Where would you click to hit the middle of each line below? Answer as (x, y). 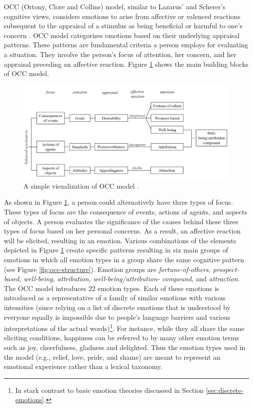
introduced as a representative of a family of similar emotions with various (115, 298)
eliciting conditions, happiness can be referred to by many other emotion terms (122, 338)
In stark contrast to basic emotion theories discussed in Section (109, 390)
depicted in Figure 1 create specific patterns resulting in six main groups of (116, 250)
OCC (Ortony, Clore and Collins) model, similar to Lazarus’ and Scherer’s (115, 6)
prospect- (226, 269)
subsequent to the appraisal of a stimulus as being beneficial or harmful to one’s (123, 26)
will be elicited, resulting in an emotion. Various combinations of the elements (120, 240)
